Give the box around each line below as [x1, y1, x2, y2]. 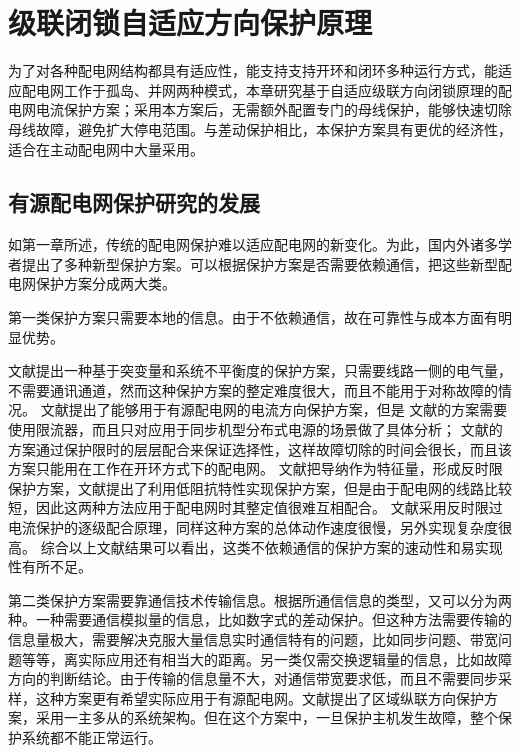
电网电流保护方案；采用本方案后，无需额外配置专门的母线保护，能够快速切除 [8, 99, 512, 120]
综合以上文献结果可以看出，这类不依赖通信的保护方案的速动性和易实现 [40, 536, 503, 557]
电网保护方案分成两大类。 [8, 273, 176, 294]
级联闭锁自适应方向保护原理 [8, 2, 373, 43]
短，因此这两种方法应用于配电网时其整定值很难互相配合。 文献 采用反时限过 [8, 497, 503, 518]
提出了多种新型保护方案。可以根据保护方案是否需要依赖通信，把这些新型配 [21, 253, 512, 274]
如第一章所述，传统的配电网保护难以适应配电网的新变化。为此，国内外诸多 [8, 234, 498, 255]
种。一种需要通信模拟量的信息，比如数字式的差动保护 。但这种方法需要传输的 [8, 609, 512, 630]
